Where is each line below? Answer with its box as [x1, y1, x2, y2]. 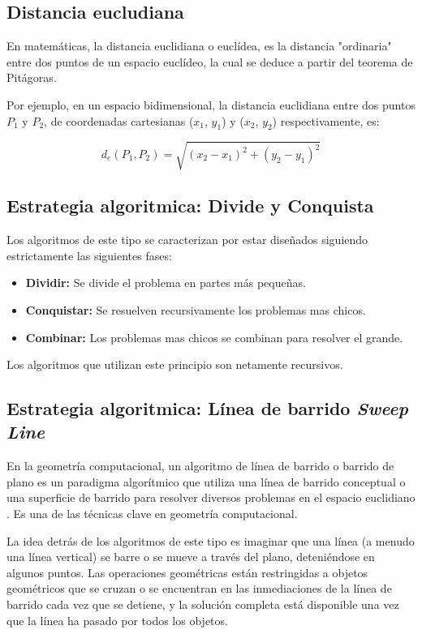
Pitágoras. [6, 69, 57, 86]
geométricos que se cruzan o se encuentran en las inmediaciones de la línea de [6, 580, 392, 597]
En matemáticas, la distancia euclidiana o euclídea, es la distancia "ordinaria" [6, 37, 392, 54]
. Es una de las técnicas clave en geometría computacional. [6, 505, 298, 522]
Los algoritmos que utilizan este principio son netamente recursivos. [6, 356, 343, 373]
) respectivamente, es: [272, 112, 380, 129]
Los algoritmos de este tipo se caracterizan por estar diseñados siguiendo [6, 231, 368, 248]
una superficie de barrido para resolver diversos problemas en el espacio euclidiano [6, 489, 416, 506]
